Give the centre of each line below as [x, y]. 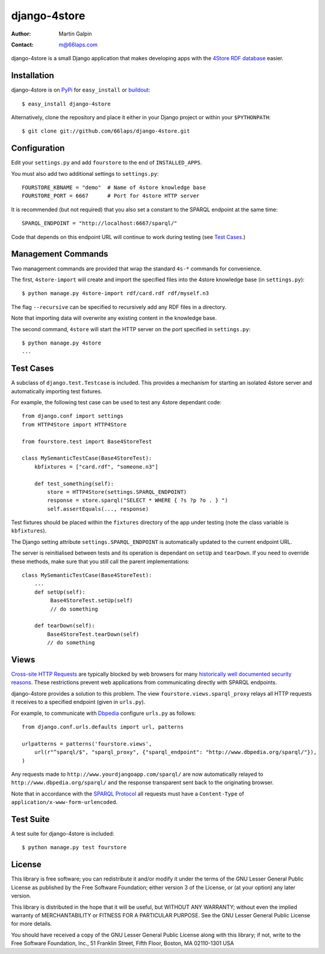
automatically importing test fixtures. [57, 391]
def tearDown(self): [64, 626]
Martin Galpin [76, 34]
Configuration [38, 148]
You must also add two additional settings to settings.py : [85, 173]
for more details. [32, 924]
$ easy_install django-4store [67, 104]
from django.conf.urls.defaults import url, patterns [103, 727]
